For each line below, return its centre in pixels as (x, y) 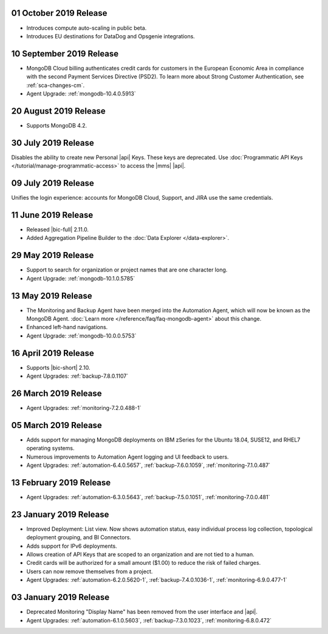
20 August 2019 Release (58, 111)
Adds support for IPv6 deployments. (72, 546)
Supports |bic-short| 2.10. (58, 367)
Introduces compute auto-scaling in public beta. (87, 28)
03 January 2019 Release (60, 597)
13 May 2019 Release (52, 295)
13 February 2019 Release (61, 482)
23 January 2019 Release (60, 514)
